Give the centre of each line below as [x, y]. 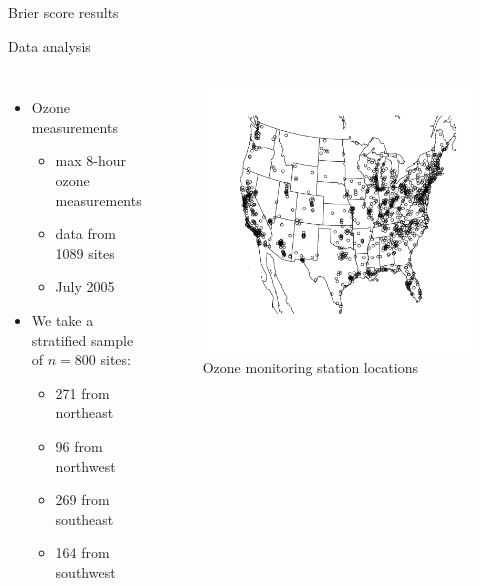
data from [85, 233]
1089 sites [85, 252]
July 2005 [85, 286]
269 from [82, 499]
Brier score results [63, 12]
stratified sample [82, 339]
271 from [82, 392]
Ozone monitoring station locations [310, 367]
